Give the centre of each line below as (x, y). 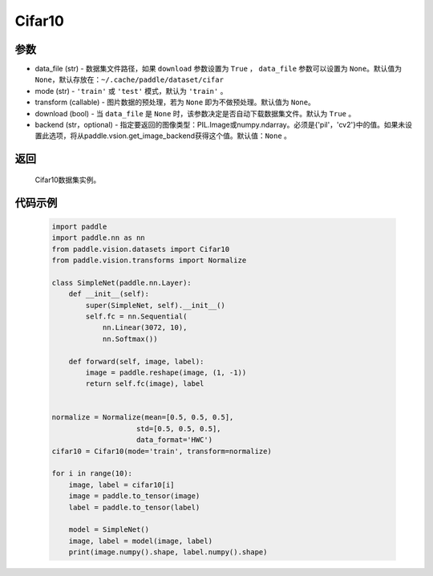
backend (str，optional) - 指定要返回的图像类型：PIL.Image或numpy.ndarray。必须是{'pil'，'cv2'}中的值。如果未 (220, 125)
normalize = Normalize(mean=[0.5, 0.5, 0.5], (143, 418)
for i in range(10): (92, 474)
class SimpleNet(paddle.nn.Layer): (121, 282)
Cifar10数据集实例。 (68, 180)
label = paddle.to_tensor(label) (134, 507)
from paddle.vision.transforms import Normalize (149, 260)
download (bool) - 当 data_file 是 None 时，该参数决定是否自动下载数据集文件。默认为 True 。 (195, 113)
